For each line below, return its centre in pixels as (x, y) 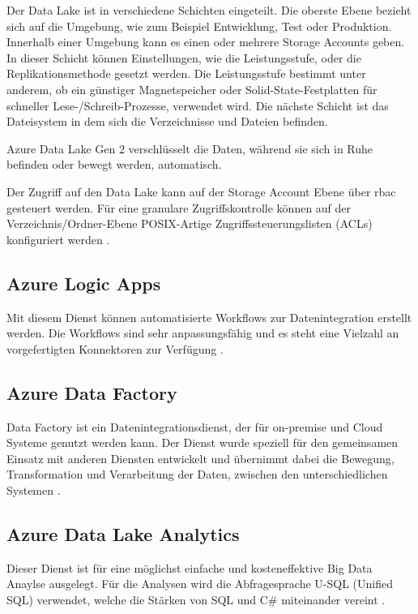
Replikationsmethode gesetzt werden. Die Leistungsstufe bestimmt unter (186, 73)
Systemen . (34, 489)
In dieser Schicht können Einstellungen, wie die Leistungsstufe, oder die (184, 57)
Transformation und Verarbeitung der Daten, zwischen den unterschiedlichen (197, 474)
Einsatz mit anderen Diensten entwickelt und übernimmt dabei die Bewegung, (200, 458)
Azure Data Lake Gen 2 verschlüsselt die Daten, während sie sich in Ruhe (190, 148)
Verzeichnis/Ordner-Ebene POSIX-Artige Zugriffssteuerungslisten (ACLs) (190, 223)
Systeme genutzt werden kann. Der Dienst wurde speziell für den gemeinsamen (203, 442)
